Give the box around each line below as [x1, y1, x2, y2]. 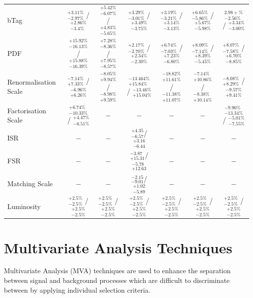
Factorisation [7, 105, 46, 115]
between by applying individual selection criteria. [4, 284, 150, 295]
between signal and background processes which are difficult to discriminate [4, 275, 230, 285]
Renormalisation [7, 76, 56, 87]
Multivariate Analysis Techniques [4, 237, 233, 257]
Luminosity [7, 201, 41, 211]
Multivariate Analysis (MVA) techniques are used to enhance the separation [4, 265, 231, 276]
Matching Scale [7, 178, 53, 188]
